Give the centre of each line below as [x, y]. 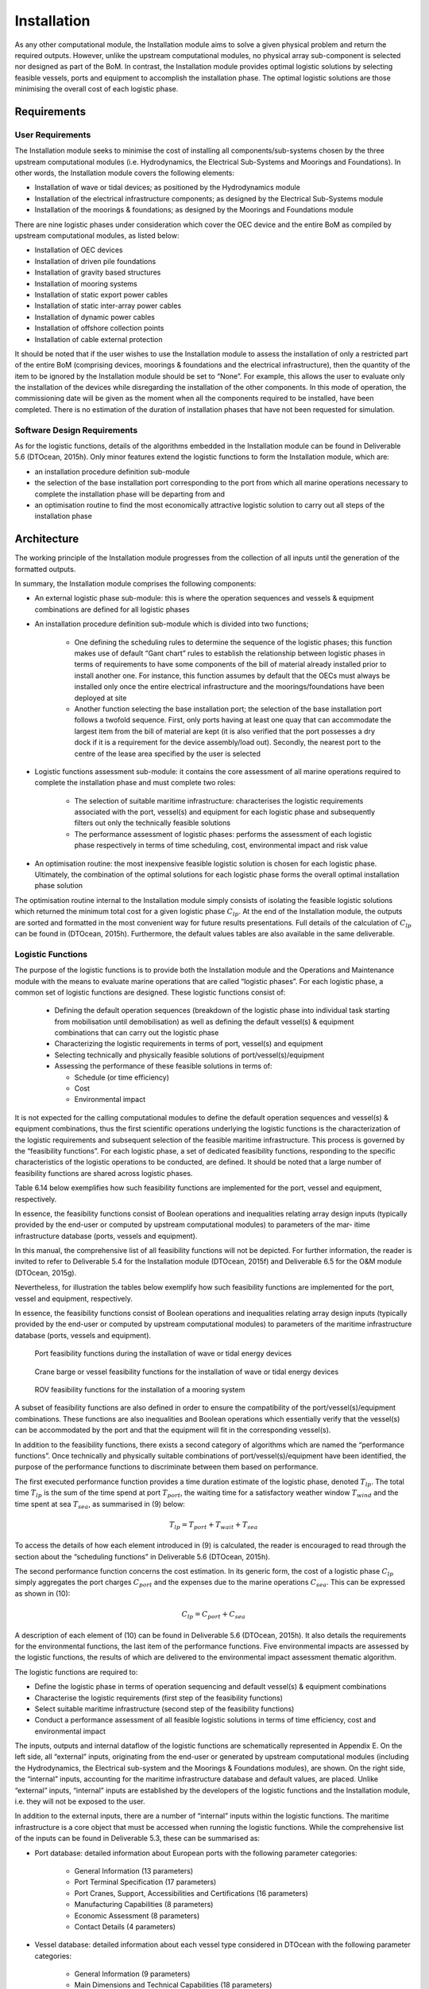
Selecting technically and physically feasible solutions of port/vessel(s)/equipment [189, 1055]
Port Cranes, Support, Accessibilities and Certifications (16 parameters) [191, 1893]
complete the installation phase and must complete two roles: [135, 783]
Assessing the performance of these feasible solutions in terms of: [164, 1066]
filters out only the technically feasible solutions [152, 823]
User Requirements [53, 134]
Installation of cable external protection [99, 339]
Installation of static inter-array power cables [108, 306]
